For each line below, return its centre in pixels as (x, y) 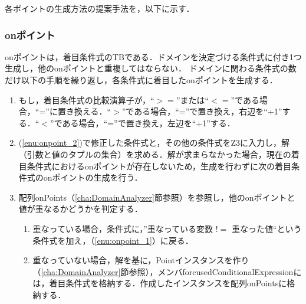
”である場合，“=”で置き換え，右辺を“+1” (202, 111)
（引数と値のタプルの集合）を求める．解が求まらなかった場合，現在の (155, 154)
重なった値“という (266, 228)
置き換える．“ (84, 111)
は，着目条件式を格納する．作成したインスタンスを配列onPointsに (160, 283)
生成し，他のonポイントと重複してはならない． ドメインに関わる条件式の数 (151, 68)
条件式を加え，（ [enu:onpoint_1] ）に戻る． (113, 240)
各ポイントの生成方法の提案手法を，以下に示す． (100, 8)
